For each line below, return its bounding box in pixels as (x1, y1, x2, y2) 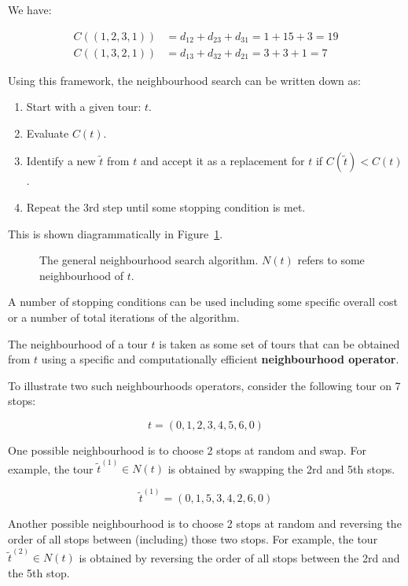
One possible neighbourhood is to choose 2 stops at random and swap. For (8, 441, 366, 458)
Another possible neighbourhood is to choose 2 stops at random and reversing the (8, 515, 402, 532)
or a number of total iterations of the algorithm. (8, 309, 240, 325)
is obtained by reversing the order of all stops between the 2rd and (79, 549, 400, 566)
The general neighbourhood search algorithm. (39, 252, 259, 268)
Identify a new (26, 153, 96, 169)
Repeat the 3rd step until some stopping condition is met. (26, 199, 306, 216)
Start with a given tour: (26, 98, 142, 115)
